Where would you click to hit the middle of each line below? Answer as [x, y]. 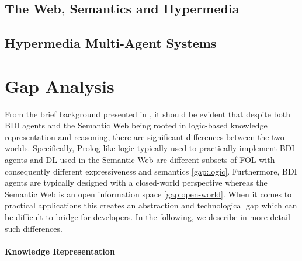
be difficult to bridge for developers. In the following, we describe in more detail [147, 217]
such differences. [34, 228]
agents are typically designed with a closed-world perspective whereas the [136, 182]
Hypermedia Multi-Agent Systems [111, 43]
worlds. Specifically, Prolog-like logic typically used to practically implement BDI [150, 148]
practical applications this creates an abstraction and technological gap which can [151, 205]
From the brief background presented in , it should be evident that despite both [148, 114]
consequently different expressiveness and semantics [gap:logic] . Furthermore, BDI [151, 171]
